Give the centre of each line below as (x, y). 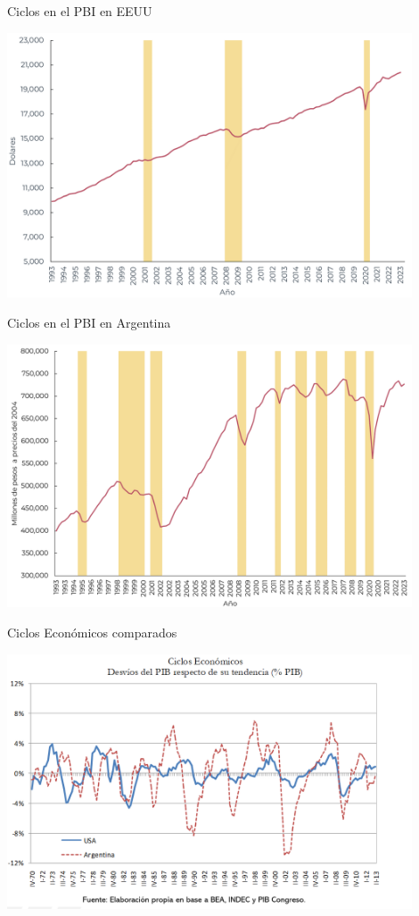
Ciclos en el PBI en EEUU (80, 11)
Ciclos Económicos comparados (92, 633)
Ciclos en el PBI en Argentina (89, 322)
